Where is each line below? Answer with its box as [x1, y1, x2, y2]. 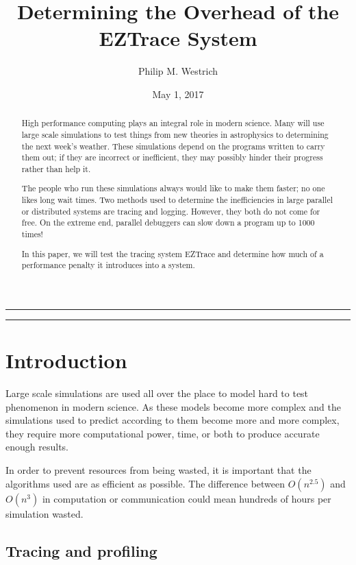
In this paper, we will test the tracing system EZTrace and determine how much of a [21, 248, 324, 259]
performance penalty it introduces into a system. [21, 259, 195, 271]
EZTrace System [99, 24, 257, 52]
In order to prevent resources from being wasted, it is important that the [5, 463, 311, 477]
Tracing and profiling [5, 540, 157, 561]
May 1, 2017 [152, 86, 204, 101]
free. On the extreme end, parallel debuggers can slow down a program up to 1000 [21, 217, 315, 228]
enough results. [5, 440, 68, 454]
